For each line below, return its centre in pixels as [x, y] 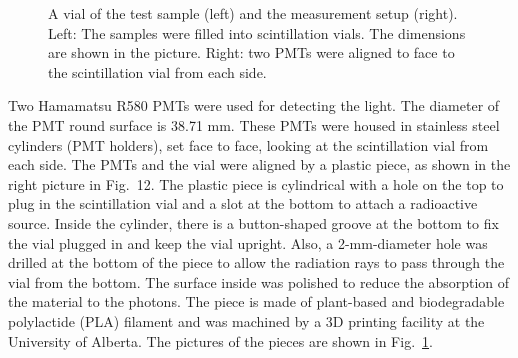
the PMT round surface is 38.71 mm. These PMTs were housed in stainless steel [254, 124]
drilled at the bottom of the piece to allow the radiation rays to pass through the [256, 262]
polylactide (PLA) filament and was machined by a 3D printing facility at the [246, 320]
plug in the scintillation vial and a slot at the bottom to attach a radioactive [243, 203]
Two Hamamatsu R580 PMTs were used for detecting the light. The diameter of [254, 105]
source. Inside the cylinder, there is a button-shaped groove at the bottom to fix [253, 222]
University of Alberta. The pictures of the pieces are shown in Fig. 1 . [220, 340]
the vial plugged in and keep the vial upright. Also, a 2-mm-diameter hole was [248, 242]
